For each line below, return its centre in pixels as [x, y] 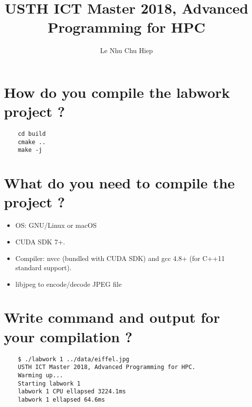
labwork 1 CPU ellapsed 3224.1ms [72, 392]
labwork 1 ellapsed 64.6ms [61, 399]
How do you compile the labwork [117, 92]
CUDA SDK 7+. [40, 241]
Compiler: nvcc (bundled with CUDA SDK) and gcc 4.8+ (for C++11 [120, 258]
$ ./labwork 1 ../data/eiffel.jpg [73, 359]
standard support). [43, 268]
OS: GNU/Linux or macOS [56, 225]
